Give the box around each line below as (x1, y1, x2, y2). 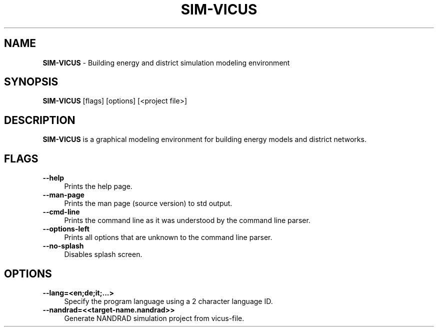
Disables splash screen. (64, 250, 142, 259)
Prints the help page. (64, 182, 132, 191)
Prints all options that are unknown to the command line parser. (64, 233, 272, 242)
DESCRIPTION (4, 113, 75, 126)
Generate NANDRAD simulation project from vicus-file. (64, 313, 244, 322)
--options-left (42, 224, 89, 233)
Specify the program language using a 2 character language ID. (64, 296, 273, 305)
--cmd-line (42, 207, 80, 216)
